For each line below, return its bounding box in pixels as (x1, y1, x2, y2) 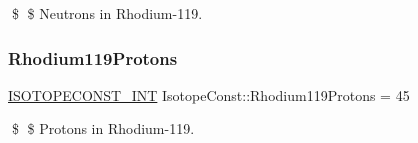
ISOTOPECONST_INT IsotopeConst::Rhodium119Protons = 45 (8, 84, 410, 105)
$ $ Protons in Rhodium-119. (11, 118, 195, 139)
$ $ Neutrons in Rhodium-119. (11, 3, 203, 23)
